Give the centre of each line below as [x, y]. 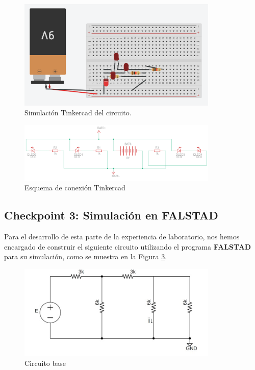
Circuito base [45, 363]
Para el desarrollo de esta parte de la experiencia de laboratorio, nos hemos [122, 237]
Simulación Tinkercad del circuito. [78, 113]
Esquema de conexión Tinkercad [75, 188]
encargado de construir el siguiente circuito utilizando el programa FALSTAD [128, 246]
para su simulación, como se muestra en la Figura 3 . [86, 256]
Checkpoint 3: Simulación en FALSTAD [111, 215]
